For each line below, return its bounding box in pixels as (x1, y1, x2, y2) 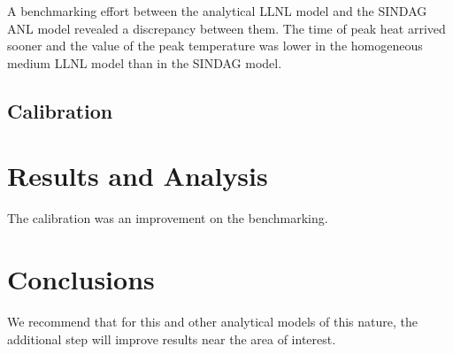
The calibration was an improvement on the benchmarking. (7, 209, 328, 227)
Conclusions (7, 261, 155, 297)
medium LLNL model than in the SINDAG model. (7, 53, 282, 72)
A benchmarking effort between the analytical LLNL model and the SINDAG (7, 2, 427, 19)
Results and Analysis (7, 158, 268, 194)
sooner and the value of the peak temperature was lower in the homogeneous (7, 36, 423, 55)
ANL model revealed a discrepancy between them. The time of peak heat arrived (7, 19, 446, 37)
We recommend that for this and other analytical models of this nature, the (7, 312, 418, 330)
